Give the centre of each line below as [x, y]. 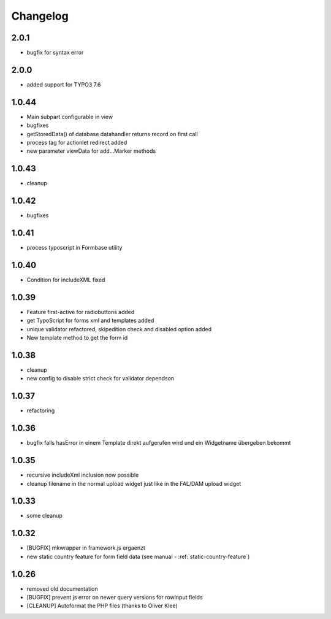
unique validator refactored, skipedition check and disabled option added [119, 329]
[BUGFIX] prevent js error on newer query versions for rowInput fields [115, 598]
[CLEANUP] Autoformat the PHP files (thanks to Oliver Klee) [102, 606]
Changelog [40, 16]
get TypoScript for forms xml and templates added [90, 321]
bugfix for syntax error [55, 53]
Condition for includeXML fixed [66, 280]
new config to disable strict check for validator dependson [101, 379]
